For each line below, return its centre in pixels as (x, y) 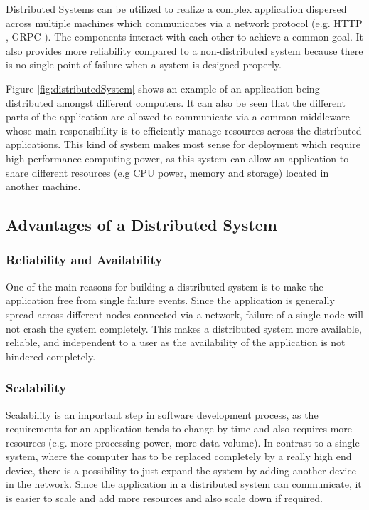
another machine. (43, 186)
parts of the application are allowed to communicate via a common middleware (178, 116)
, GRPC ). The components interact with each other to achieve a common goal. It (185, 37)
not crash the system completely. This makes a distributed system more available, (184, 328)
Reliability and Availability (84, 260)
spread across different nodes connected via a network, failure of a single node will (185, 314)
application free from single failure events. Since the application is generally (170, 300)
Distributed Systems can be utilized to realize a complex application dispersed (176, 9)
